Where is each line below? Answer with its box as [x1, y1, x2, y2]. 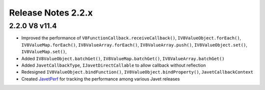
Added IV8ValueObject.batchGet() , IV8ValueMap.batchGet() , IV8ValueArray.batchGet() [21, 55, 225, 61]
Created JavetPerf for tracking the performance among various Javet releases [21, 76, 180, 82]
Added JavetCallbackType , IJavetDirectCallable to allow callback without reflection [21, 62, 206, 68]
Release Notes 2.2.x [9, 7, 93, 18]
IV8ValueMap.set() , [21, 49, 67, 54]
